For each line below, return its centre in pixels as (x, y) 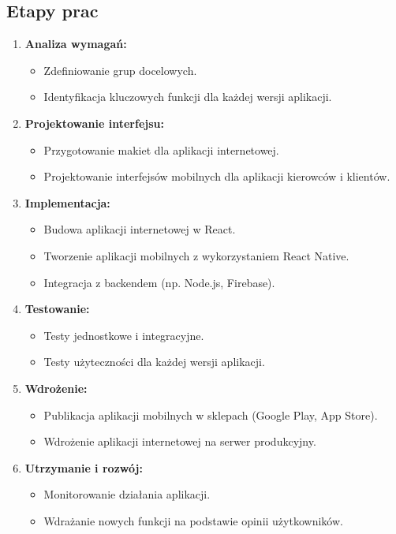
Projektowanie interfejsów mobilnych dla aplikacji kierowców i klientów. (217, 176)
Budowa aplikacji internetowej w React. (140, 229)
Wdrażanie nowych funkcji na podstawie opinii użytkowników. (193, 520)
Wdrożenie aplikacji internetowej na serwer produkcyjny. (180, 441)
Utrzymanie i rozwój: (84, 467)
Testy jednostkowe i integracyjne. (124, 335)
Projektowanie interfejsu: (94, 123)
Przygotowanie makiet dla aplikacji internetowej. (161, 149)
